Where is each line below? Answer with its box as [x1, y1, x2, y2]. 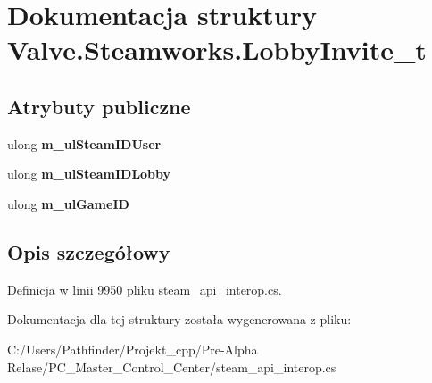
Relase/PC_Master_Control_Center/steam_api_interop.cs [7, 357, 336, 376]
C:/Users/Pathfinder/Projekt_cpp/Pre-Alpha [7, 339, 258, 358]
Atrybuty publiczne [7, 92, 191, 120]
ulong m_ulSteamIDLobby [7, 164, 171, 183]
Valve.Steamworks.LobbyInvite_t [7, 31, 427, 68]
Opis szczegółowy [7, 237, 170, 265]
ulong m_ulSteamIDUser [7, 134, 162, 153]
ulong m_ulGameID [7, 194, 129, 212]
